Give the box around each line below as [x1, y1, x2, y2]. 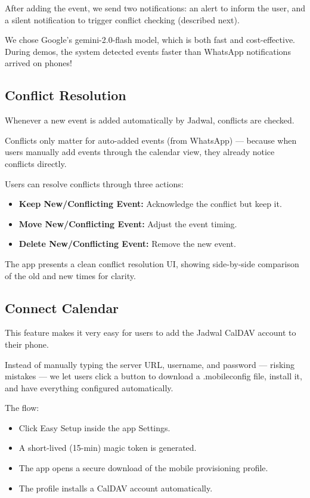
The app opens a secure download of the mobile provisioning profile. [18, 462, 268, 474]
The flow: [5, 401, 39, 414]
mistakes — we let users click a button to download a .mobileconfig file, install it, [5, 370, 302, 382]
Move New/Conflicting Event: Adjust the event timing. [18, 217, 237, 230]
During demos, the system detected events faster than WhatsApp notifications [5, 45, 291, 57]
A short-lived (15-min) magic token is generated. [18, 441, 197, 454]
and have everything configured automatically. [5, 381, 173, 394]
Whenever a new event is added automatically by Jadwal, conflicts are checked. [5, 114, 294, 126]
